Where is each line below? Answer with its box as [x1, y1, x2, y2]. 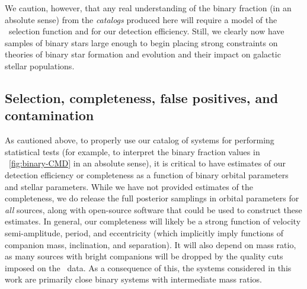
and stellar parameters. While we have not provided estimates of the [5, 180, 253, 192]
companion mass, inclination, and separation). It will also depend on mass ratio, [5, 238, 296, 251]
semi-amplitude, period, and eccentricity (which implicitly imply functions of [5, 226, 284, 239]
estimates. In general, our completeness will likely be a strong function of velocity [5, 215, 301, 227]
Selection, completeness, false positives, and [5, 88, 279, 107]
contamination [5, 106, 94, 124]
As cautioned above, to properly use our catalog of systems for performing [5, 134, 274, 146]
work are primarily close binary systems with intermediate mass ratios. [5, 273, 262, 285]
